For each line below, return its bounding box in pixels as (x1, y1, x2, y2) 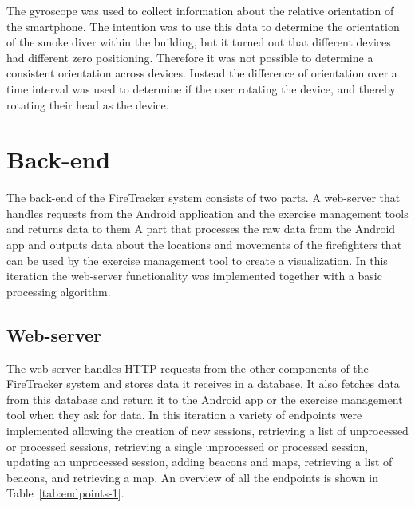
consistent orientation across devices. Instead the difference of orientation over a (6, 65, 397, 81)
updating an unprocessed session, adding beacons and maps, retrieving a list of (6, 454, 393, 470)
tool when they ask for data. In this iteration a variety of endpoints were (6, 406, 362, 423)
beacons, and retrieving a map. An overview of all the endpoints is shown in (6, 469, 378, 485)
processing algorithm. (6, 283, 111, 299)
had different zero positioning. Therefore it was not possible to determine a (6, 49, 373, 65)
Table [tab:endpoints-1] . (6, 485, 125, 501)
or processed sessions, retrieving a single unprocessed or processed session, (6, 438, 369, 454)
